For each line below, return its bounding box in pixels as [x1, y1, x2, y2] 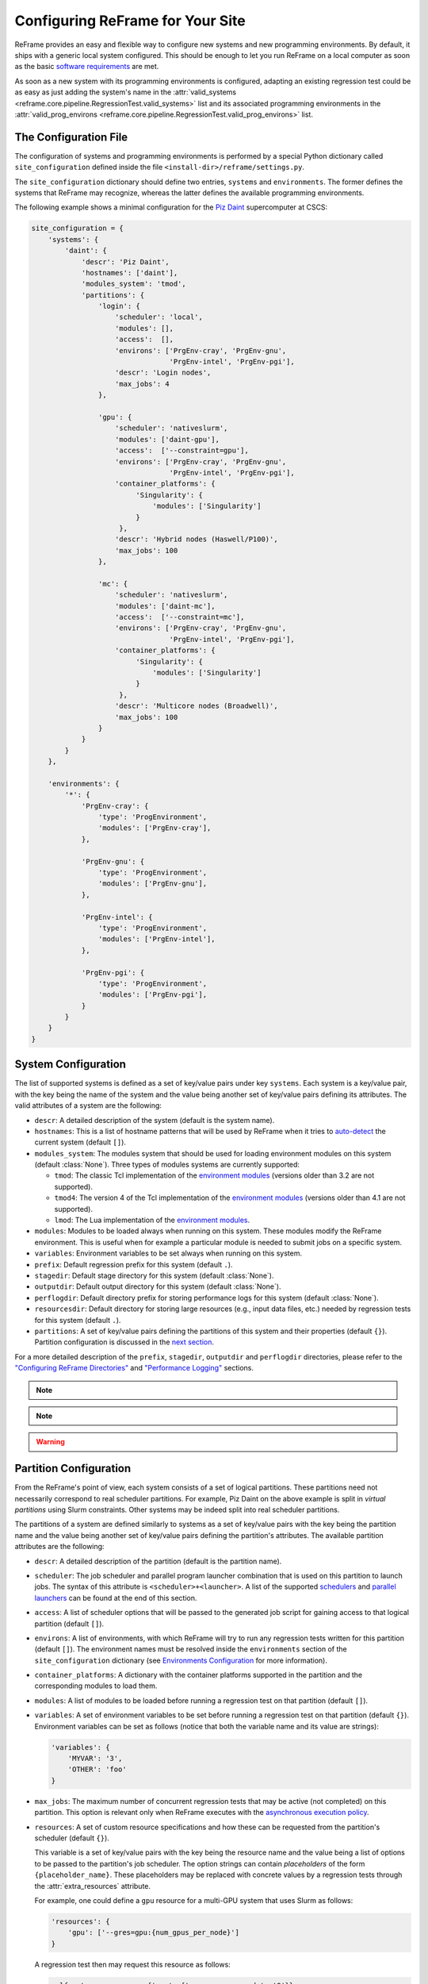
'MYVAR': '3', [67, 1754, 123, 1763]
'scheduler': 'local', [115, 313, 204, 321]
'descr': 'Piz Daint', [81, 257, 170, 266]
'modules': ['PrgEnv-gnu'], [97, 879, 208, 888]
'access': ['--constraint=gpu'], [115, 446, 249, 456]
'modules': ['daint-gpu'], [115, 435, 220, 444]
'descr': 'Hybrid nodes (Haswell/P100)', [115, 535, 278, 544]
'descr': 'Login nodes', [115, 368, 212, 377]
